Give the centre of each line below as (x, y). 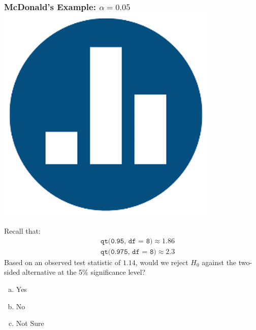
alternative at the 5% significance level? (84, 272)
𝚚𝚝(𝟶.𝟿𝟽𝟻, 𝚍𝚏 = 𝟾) (129, 252)
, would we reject (162, 262)
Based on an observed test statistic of (62, 262)
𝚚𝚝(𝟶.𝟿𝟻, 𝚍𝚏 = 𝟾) (127, 241)
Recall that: (22, 231)
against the (219, 262)
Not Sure (30, 323)
